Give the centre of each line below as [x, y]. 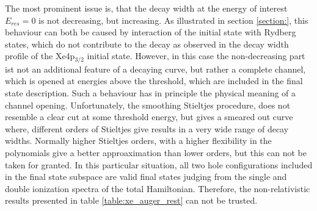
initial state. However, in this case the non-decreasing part [196, 56]
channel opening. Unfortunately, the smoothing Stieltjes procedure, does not [148, 105]
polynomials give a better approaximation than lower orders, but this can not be [156, 152]
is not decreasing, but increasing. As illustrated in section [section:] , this [173, 20]
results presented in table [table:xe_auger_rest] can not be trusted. [131, 200]
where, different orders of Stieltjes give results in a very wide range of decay [147, 128]
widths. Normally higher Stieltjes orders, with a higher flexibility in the [138, 141]
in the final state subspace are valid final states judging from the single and [146, 177]
